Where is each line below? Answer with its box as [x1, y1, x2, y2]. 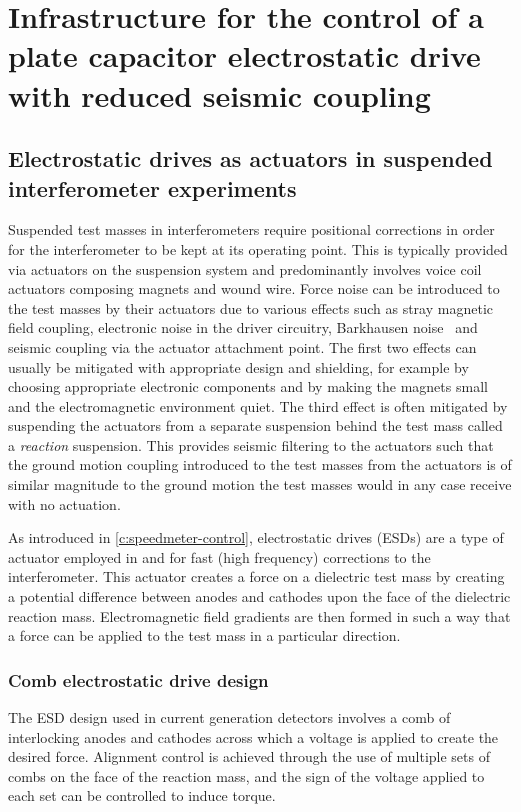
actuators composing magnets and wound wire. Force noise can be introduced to [8, 278, 500, 299]
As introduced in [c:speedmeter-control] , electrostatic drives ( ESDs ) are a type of [8, 527, 504, 548]
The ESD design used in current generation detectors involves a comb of [8, 707, 451, 728]
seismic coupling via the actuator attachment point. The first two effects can [8, 336, 477, 357]
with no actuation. [8, 493, 121, 514]
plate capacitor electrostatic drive [8, 35, 481, 76]
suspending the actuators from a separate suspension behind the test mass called [8, 415, 503, 436]
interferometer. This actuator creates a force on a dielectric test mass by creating [8, 566, 505, 587]
